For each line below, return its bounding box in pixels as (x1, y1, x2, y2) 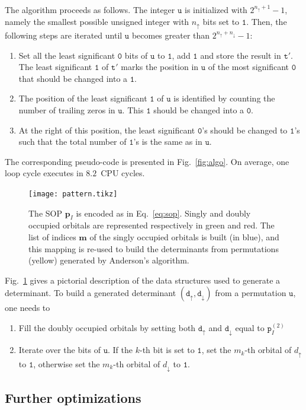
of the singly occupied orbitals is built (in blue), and (89, 231, 279, 243)
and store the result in (200, 49, 281, 61)
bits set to (202, 15, 240, 27)
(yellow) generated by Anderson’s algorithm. (28, 254, 189, 266)
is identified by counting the (173, 92, 275, 104)
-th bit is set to (139, 344, 195, 356)
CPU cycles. (101, 167, 145, 179)
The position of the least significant (18, 92, 147, 104)
